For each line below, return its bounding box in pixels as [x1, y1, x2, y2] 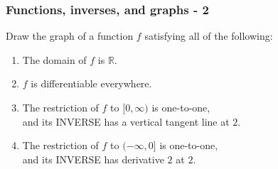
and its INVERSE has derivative [22, 151, 164, 166]
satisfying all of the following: [144, 28, 273, 43]
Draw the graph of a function [6, 28, 134, 43]
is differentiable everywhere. [31, 76, 152, 91]
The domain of [22, 52, 87, 67]
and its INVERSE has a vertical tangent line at [22, 114, 230, 129]
